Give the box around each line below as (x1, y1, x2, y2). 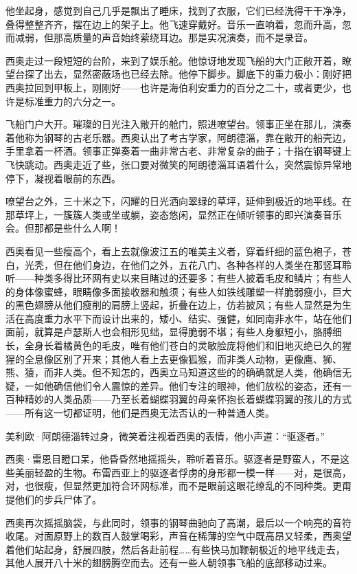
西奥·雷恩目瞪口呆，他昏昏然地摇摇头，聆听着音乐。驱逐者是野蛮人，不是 (5, 452, 340, 466)
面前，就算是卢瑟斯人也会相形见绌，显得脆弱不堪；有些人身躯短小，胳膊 (5, 324, 332, 339)
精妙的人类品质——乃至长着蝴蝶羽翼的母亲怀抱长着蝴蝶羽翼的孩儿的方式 (24, 392, 352, 406)
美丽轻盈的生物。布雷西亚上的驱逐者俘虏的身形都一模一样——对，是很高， (14, 465, 352, 479)
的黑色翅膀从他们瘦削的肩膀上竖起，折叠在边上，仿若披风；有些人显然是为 (5, 298, 342, 312)
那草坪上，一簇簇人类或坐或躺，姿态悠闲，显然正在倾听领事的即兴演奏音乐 (5, 207, 342, 221)
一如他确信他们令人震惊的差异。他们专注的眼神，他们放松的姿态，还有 (24, 378, 342, 393)
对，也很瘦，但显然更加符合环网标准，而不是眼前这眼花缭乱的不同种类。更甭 (5, 478, 352, 493)
